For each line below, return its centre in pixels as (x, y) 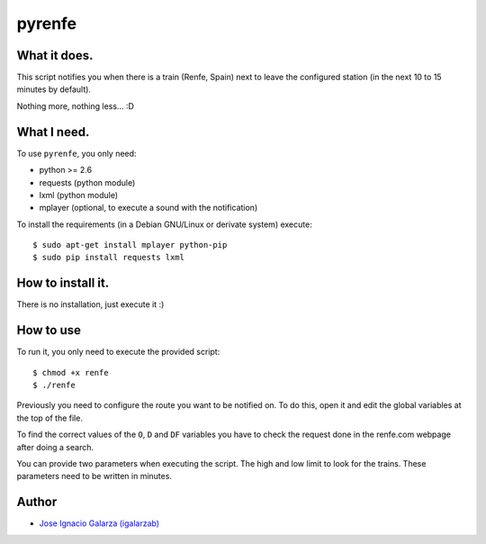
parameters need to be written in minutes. (94, 476)
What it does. (55, 55)
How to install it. (63, 283)
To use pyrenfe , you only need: (76, 153)
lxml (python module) (79, 195)
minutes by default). (54, 89)
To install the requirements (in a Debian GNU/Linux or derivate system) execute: (164, 224)
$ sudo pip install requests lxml (108, 258)
